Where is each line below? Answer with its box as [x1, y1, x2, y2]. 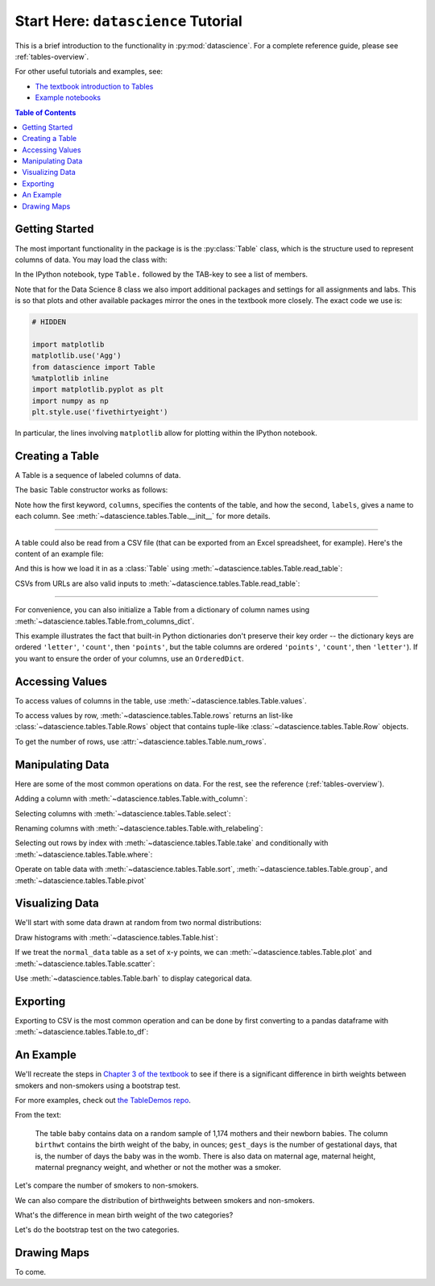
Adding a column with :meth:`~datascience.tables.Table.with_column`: [14, 794, 248, 803]
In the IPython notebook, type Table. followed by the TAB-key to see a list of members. [14, 270, 309, 280]
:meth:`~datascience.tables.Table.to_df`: [14, 1027, 149, 1037]
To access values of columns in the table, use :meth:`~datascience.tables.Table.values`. [14, 695, 307, 705]
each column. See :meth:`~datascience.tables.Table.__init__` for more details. [14, 512, 271, 521]
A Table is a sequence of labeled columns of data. [14, 471, 181, 480]
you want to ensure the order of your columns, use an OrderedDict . [14, 653, 245, 663]
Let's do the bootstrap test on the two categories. [14, 1225, 180, 1234]
